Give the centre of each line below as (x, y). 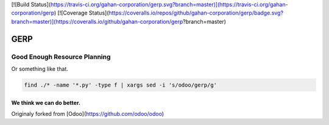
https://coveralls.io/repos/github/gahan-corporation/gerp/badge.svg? (196, 13)
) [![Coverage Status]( (81, 13)
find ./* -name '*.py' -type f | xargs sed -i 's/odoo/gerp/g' (121, 85)
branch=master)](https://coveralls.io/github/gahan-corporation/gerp (97, 21)
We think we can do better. (46, 102)
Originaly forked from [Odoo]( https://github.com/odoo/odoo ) (88, 113)
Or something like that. (40, 69)
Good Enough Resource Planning (61, 57)
